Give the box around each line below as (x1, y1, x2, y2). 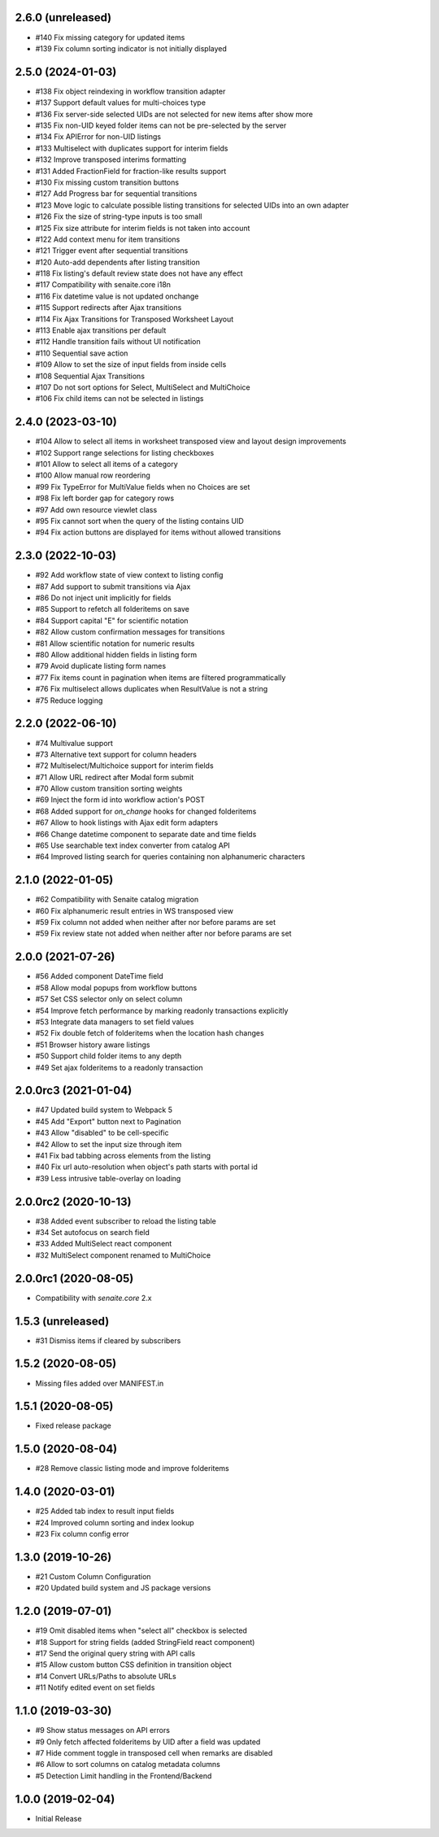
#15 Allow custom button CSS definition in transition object (35, 1660, 232, 1669)
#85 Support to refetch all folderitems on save (35, 604, 190, 614)
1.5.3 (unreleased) (15, 1314, 110, 1328)
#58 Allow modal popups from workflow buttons (35, 983, 198, 993)
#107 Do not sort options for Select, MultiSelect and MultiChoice (35, 382, 251, 392)
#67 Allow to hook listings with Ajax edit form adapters (35, 818, 219, 827)
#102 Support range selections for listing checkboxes (35, 447, 215, 457)
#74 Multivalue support (35, 738, 114, 748)
